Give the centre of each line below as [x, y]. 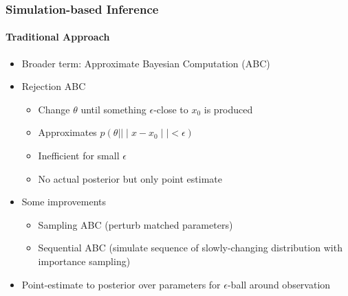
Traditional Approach [58, 37]
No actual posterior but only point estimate [130, 178]
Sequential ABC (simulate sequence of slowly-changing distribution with [190, 248]
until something [113, 109]
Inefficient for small [79, 156]
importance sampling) [84, 261]
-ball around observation [279, 284]
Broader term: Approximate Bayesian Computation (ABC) [146, 63]
